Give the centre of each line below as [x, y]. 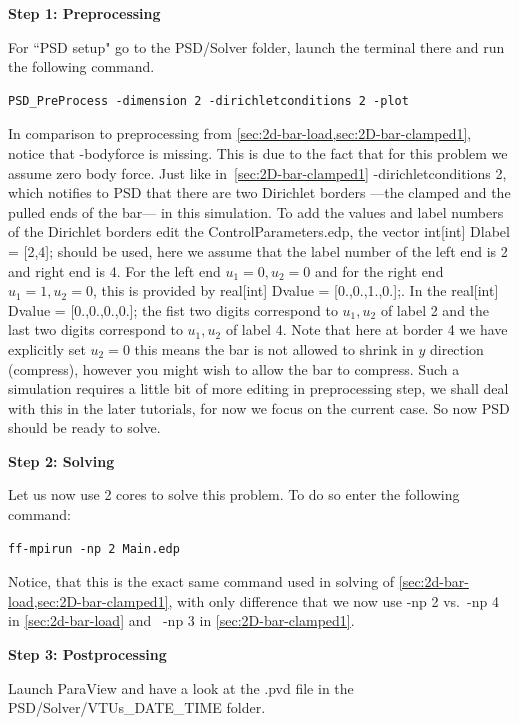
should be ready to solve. [84, 427]
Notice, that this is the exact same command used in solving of [201, 581]
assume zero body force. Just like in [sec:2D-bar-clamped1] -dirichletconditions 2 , [257, 172]
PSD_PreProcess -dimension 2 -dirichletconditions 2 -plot [208, 100]
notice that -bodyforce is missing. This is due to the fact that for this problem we [258, 152]
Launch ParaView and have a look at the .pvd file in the [181, 687]
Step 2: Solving [61, 460]
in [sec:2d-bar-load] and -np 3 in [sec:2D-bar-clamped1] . [181, 620]
